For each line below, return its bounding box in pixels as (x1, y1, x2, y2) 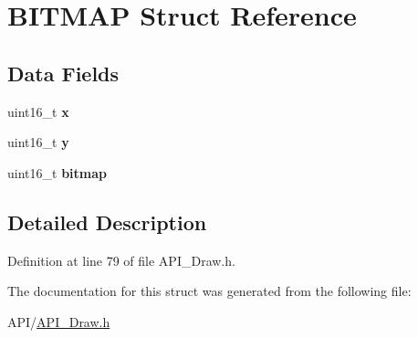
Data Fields (7, 58, 120, 87)
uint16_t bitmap (7, 163, 107, 182)
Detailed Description (7, 207, 207, 236)
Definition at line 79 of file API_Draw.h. (7, 250, 235, 269)
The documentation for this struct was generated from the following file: (7, 281, 412, 301)
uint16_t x (7, 101, 69, 121)
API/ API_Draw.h (7, 312, 110, 331)
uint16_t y (7, 132, 69, 152)
